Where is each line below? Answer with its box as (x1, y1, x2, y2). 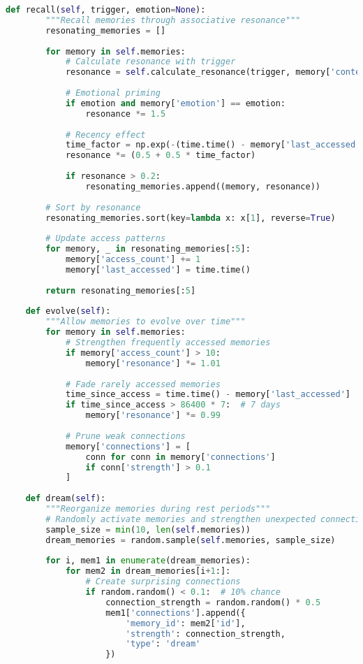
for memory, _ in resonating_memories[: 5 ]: (45, 244, 251, 254)
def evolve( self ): (25, 306, 111, 317)
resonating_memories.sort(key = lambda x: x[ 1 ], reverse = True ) (45, 212, 336, 223)
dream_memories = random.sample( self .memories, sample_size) (45, 535, 336, 545)
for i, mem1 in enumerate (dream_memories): (45, 556, 251, 566)
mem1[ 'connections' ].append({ (105, 607, 246, 618)
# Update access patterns (45, 233, 166, 244)
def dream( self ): (25, 493, 106, 504)
